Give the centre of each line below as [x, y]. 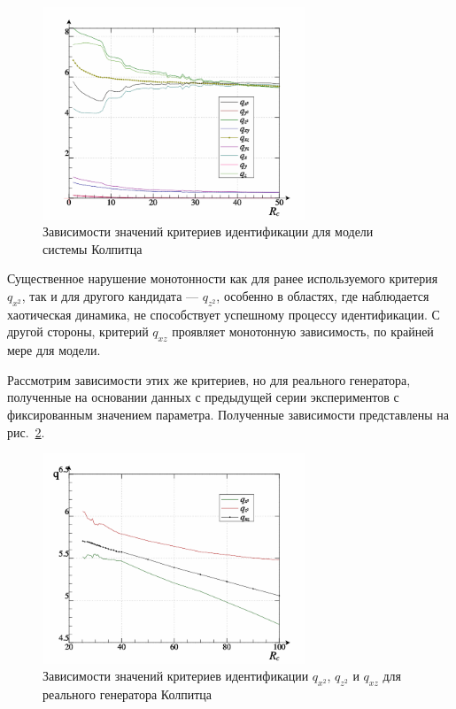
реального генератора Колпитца [128, 694]
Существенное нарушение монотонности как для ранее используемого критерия [223, 278]
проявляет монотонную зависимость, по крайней [303, 331]
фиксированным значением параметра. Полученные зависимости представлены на [228, 414]
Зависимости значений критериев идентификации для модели [208, 231]
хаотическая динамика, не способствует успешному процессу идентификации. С [224, 314]
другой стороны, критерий [78, 331]
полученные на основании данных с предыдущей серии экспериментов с [203, 397]
